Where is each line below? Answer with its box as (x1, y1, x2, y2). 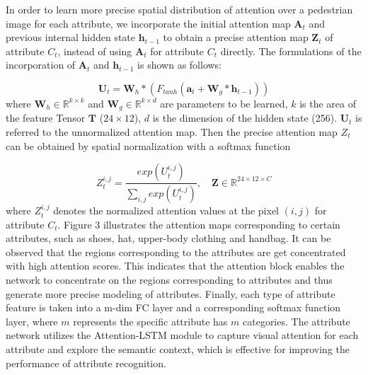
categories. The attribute (243, 313, 350, 328)
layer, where (6, 313, 58, 328)
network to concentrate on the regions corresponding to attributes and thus (6, 272, 333, 287)
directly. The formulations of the (220, 43, 362, 58)
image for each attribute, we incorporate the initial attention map (6, 16, 291, 30)
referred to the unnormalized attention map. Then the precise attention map (6, 125, 338, 139)
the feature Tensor (6, 110, 86, 125)
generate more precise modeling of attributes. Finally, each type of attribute (6, 286, 335, 301)
